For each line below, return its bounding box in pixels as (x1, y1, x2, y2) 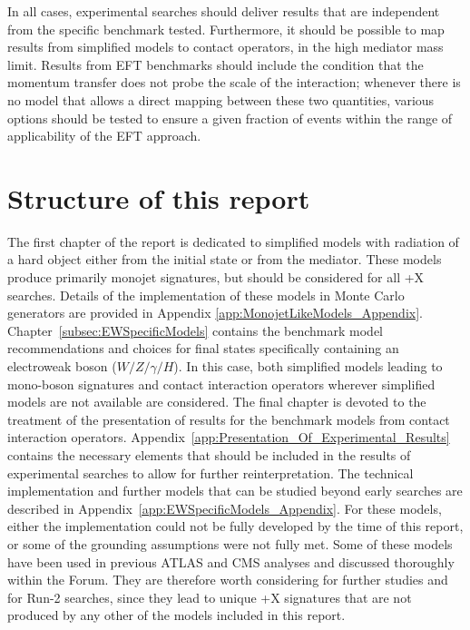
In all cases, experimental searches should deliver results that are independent (7, 2, 440, 20)
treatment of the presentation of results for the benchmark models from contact (7, 409, 450, 428)
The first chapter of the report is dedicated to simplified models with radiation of (7, 231, 459, 251)
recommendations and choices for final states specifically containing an (7, 339, 399, 358)
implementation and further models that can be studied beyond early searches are (7, 481, 463, 500)
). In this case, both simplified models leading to (173, 357, 443, 376)
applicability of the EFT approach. (7, 126, 201, 145)
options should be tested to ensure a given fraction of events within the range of (7, 108, 453, 127)
